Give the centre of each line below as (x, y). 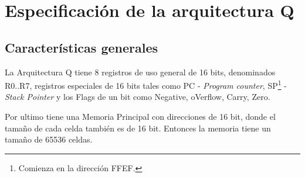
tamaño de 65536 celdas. (49, 139)
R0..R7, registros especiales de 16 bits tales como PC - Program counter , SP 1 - (146, 84)
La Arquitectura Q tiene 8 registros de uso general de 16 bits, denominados (140, 72)
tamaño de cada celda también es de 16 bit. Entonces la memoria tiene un (138, 128)
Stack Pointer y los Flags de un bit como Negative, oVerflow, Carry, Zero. (138, 97)
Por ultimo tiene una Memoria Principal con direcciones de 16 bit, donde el (140, 117)
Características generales (82, 47)
